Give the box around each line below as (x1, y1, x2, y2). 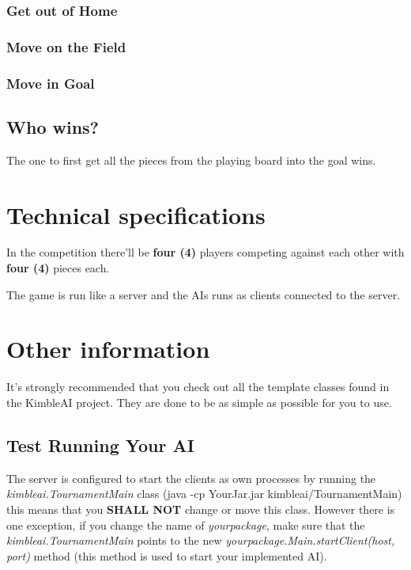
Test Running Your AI (6, 432, 194, 457)
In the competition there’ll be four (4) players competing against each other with (6, 244, 405, 260)
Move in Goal (6, 73, 95, 93)
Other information (6, 332, 210, 365)
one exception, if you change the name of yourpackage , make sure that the (6, 516, 365, 533)
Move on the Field (6, 36, 126, 56)
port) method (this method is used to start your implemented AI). (6, 547, 327, 564)
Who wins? (6, 114, 100, 139)
